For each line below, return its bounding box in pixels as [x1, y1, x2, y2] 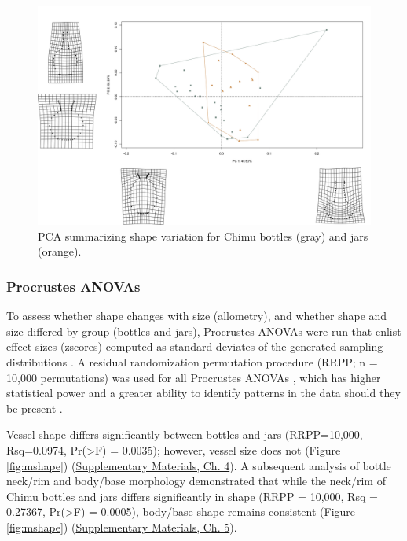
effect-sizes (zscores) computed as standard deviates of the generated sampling [6, 338, 383, 355]
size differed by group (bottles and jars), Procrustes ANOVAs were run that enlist [6, 322, 401, 339]
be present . [6, 399, 63, 416]
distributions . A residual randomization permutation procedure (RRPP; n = [6, 354, 378, 370]
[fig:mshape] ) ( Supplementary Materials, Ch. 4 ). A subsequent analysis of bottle [6, 457, 391, 473]
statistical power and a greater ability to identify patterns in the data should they [6, 385, 401, 401]
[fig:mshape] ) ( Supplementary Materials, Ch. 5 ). [6, 518, 237, 535]
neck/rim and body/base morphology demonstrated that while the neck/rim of [6, 473, 386, 489]
